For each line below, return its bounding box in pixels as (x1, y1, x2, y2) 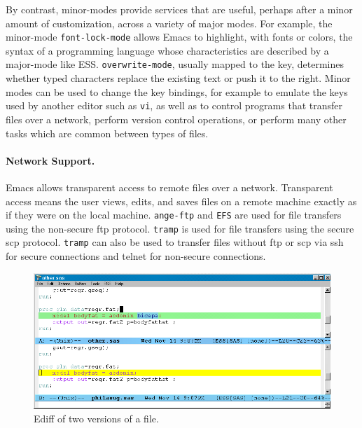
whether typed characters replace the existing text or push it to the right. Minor (6, 71, 351, 85)
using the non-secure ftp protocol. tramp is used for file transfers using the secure (6, 221, 354, 235)
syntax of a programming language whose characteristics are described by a (6, 43, 329, 57)
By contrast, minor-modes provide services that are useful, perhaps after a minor (6, 2, 353, 16)
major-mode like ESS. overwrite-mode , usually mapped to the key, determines (6, 57, 344, 71)
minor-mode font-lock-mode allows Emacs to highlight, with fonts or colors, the (6, 29, 353, 44)
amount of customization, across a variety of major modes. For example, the (6, 15, 333, 30)
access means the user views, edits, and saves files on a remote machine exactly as (6, 193, 357, 208)
